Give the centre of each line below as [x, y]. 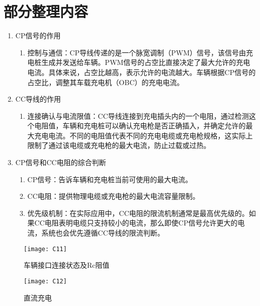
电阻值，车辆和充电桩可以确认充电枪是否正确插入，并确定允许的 [140, 126]
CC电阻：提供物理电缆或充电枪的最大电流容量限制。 [113, 196]
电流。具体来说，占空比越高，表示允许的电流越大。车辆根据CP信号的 [142, 72]
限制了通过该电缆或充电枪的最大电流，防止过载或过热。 [119, 145]
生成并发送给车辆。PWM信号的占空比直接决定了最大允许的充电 [146, 62]
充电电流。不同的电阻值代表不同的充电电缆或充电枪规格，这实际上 [144, 135]
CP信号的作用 [38, 35]
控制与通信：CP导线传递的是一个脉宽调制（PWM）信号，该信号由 [137, 52]
